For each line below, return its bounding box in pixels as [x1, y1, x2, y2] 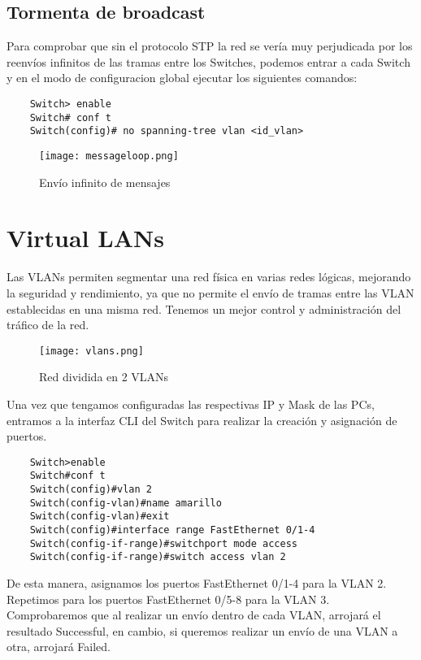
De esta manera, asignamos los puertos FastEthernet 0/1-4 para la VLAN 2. [7, 574, 387, 591]
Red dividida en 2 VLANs [39, 368, 169, 385]
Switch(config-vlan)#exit [29, 510, 170, 523]
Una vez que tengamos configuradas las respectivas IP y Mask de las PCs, [7, 395, 375, 412]
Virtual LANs [7, 221, 164, 254]
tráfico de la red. [7, 316, 89, 333]
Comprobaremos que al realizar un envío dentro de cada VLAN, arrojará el [7, 606, 381, 623]
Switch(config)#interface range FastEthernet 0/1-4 [29, 524, 315, 536]
